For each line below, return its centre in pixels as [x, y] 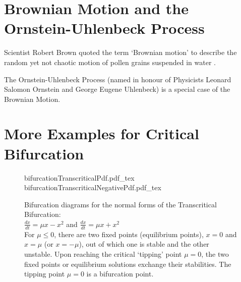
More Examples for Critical [102, 133]
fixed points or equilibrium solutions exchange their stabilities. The [128, 264]
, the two [215, 253]
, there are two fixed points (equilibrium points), [129, 234]
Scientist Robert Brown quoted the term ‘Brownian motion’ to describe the [120, 52]
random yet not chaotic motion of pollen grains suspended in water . [110, 62]
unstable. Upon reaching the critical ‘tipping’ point [103, 253]
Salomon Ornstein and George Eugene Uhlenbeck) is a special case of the [117, 89]
